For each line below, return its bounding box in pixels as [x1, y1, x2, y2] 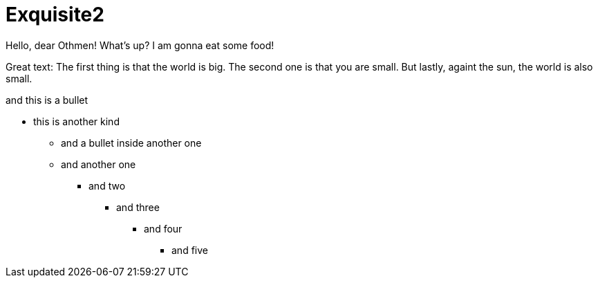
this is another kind [33, 115, 120, 127]
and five [171, 244, 208, 256]
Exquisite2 [6, 3, 104, 26]
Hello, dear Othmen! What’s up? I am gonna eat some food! [6, 39, 274, 51]
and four [144, 222, 183, 235]
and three [116, 201, 160, 213]
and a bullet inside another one [61, 136, 202, 149]
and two [88, 179, 126, 192]
